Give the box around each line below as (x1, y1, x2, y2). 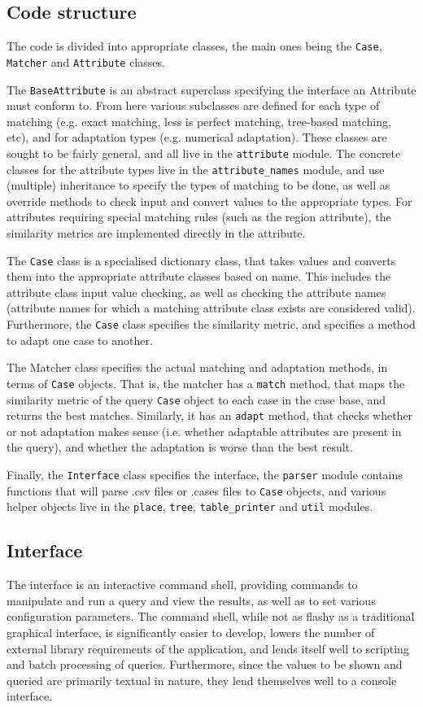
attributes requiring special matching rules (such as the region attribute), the (7, 208, 391, 225)
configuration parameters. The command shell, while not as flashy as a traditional (7, 608, 415, 625)
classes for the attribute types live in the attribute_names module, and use (7, 160, 385, 177)
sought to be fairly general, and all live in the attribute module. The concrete (7, 144, 401, 161)
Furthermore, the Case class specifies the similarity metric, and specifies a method (7, 316, 416, 333)
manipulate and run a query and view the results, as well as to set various (7, 591, 376, 609)
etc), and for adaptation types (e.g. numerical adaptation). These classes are (7, 129, 387, 146)
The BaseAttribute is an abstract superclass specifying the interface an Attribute (7, 81, 416, 98)
